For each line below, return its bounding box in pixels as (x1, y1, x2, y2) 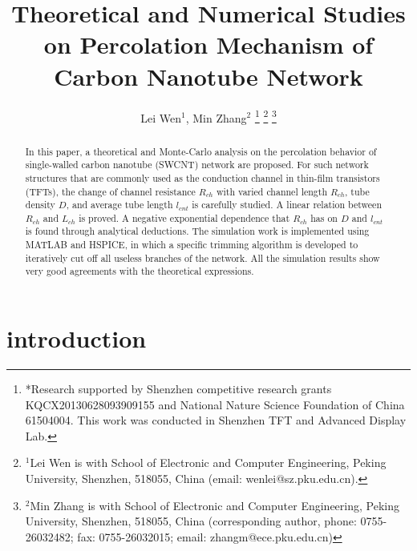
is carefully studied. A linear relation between (192, 198, 382, 211)
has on (310, 211, 338, 224)
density (25, 198, 55, 211)
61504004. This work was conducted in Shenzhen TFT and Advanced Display (25, 412, 407, 428)
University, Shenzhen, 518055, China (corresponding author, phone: (25, 513, 357, 529)
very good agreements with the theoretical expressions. (25, 264, 254, 278)
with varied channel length (216, 184, 328, 198)
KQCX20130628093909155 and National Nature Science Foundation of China (25, 396, 405, 412)
